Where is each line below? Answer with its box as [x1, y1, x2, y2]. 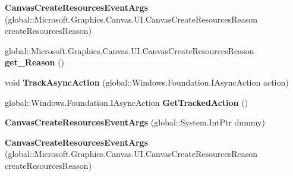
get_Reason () [5, 56, 65, 68]
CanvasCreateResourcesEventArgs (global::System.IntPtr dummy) [5, 116, 265, 128]
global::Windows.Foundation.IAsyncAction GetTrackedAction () [5, 96, 248, 108]
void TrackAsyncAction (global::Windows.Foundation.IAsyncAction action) [5, 76, 289, 88]
